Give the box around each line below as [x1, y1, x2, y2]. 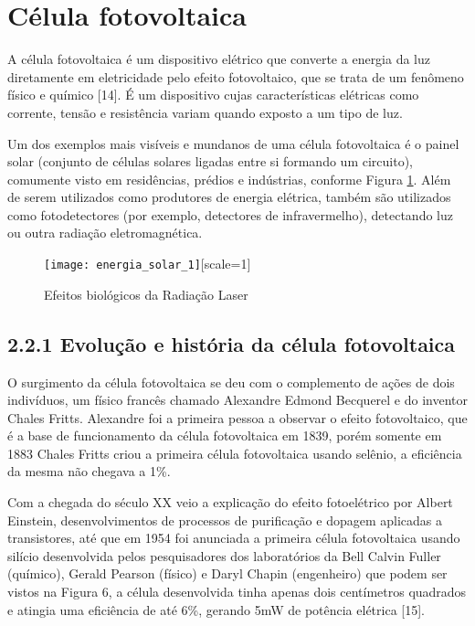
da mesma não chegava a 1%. [7, 462, 171, 481]
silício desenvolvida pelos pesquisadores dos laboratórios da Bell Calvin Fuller [7, 546, 441, 565]
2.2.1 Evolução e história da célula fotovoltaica [7, 329, 456, 357]
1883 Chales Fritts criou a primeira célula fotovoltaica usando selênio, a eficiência [7, 443, 462, 462]
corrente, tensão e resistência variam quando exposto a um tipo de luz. [7, 102, 403, 122]
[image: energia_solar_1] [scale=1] [44, 254, 251, 273]
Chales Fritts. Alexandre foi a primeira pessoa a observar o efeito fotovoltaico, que [7, 408, 468, 427]
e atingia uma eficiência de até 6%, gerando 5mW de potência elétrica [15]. [7, 599, 425, 619]
